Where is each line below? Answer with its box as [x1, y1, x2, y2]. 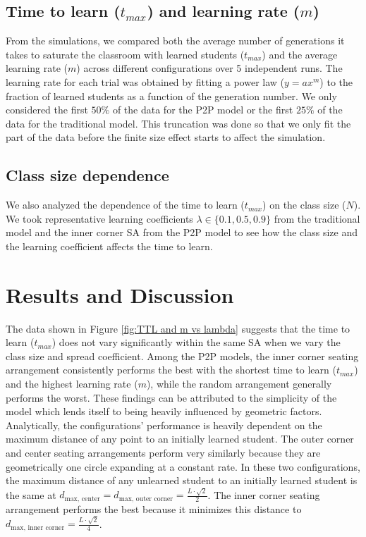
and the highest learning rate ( [6, 376, 138, 391]
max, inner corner [11, 524, 65, 531]
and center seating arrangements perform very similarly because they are [6, 445, 321, 459]
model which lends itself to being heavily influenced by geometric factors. [6, 404, 322, 419]
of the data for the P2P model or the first [112, 102, 293, 117]
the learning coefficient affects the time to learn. [6, 238, 213, 253]
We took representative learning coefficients [6, 211, 193, 226]
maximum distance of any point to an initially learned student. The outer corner [6, 431, 354, 446]
